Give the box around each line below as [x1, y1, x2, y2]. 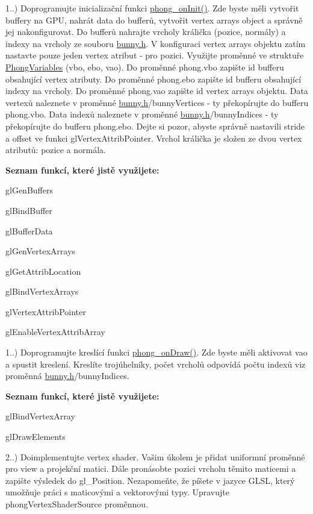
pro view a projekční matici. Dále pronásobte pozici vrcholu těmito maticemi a [5, 462, 296, 475]
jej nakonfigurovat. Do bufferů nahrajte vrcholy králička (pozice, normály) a [5, 25, 286, 38]
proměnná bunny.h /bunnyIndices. [5, 369, 129, 382]
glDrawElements [5, 430, 66, 443]
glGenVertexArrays [5, 245, 75, 257]
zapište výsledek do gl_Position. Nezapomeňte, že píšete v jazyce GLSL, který [5, 474, 295, 486]
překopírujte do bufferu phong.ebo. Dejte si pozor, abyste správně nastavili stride [5, 119, 305, 132]
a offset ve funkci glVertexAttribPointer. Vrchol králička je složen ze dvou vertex [5, 131, 302, 144]
